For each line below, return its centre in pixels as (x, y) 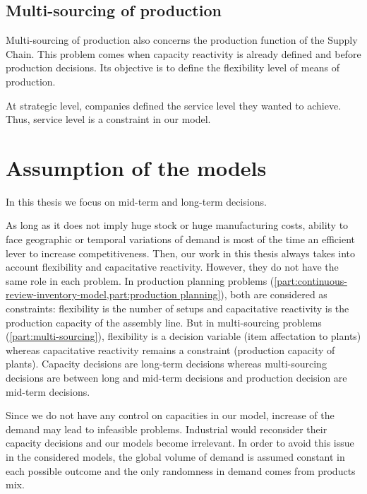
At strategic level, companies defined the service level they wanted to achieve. (174, 105)
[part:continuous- (311, 280)
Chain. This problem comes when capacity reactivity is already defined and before (183, 53)
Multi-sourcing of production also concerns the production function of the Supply (182, 40)
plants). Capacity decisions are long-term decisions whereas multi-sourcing (166, 364)
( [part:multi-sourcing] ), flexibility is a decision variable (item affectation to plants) (183, 336)
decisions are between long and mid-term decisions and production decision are (176, 378)
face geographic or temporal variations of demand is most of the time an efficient (181, 239)
